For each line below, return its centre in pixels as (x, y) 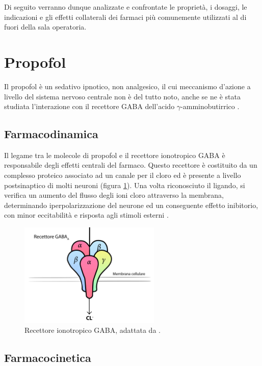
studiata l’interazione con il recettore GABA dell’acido (89, 106)
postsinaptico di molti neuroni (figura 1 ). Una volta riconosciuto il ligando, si (125, 185)
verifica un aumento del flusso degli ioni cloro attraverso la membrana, (114, 195)
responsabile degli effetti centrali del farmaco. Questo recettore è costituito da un (131, 165)
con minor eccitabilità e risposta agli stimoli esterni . (86, 215)
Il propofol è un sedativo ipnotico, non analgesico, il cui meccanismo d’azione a (127, 86)
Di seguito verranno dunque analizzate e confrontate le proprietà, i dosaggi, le (126, 7)
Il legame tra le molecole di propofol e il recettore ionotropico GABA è (115, 155)
